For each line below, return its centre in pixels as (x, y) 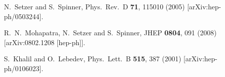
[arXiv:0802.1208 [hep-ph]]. (45, 42)
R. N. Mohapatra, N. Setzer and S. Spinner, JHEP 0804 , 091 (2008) (110, 33)
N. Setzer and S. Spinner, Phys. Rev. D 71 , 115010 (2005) (94, 6)
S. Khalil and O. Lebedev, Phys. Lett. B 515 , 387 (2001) (93, 59)
